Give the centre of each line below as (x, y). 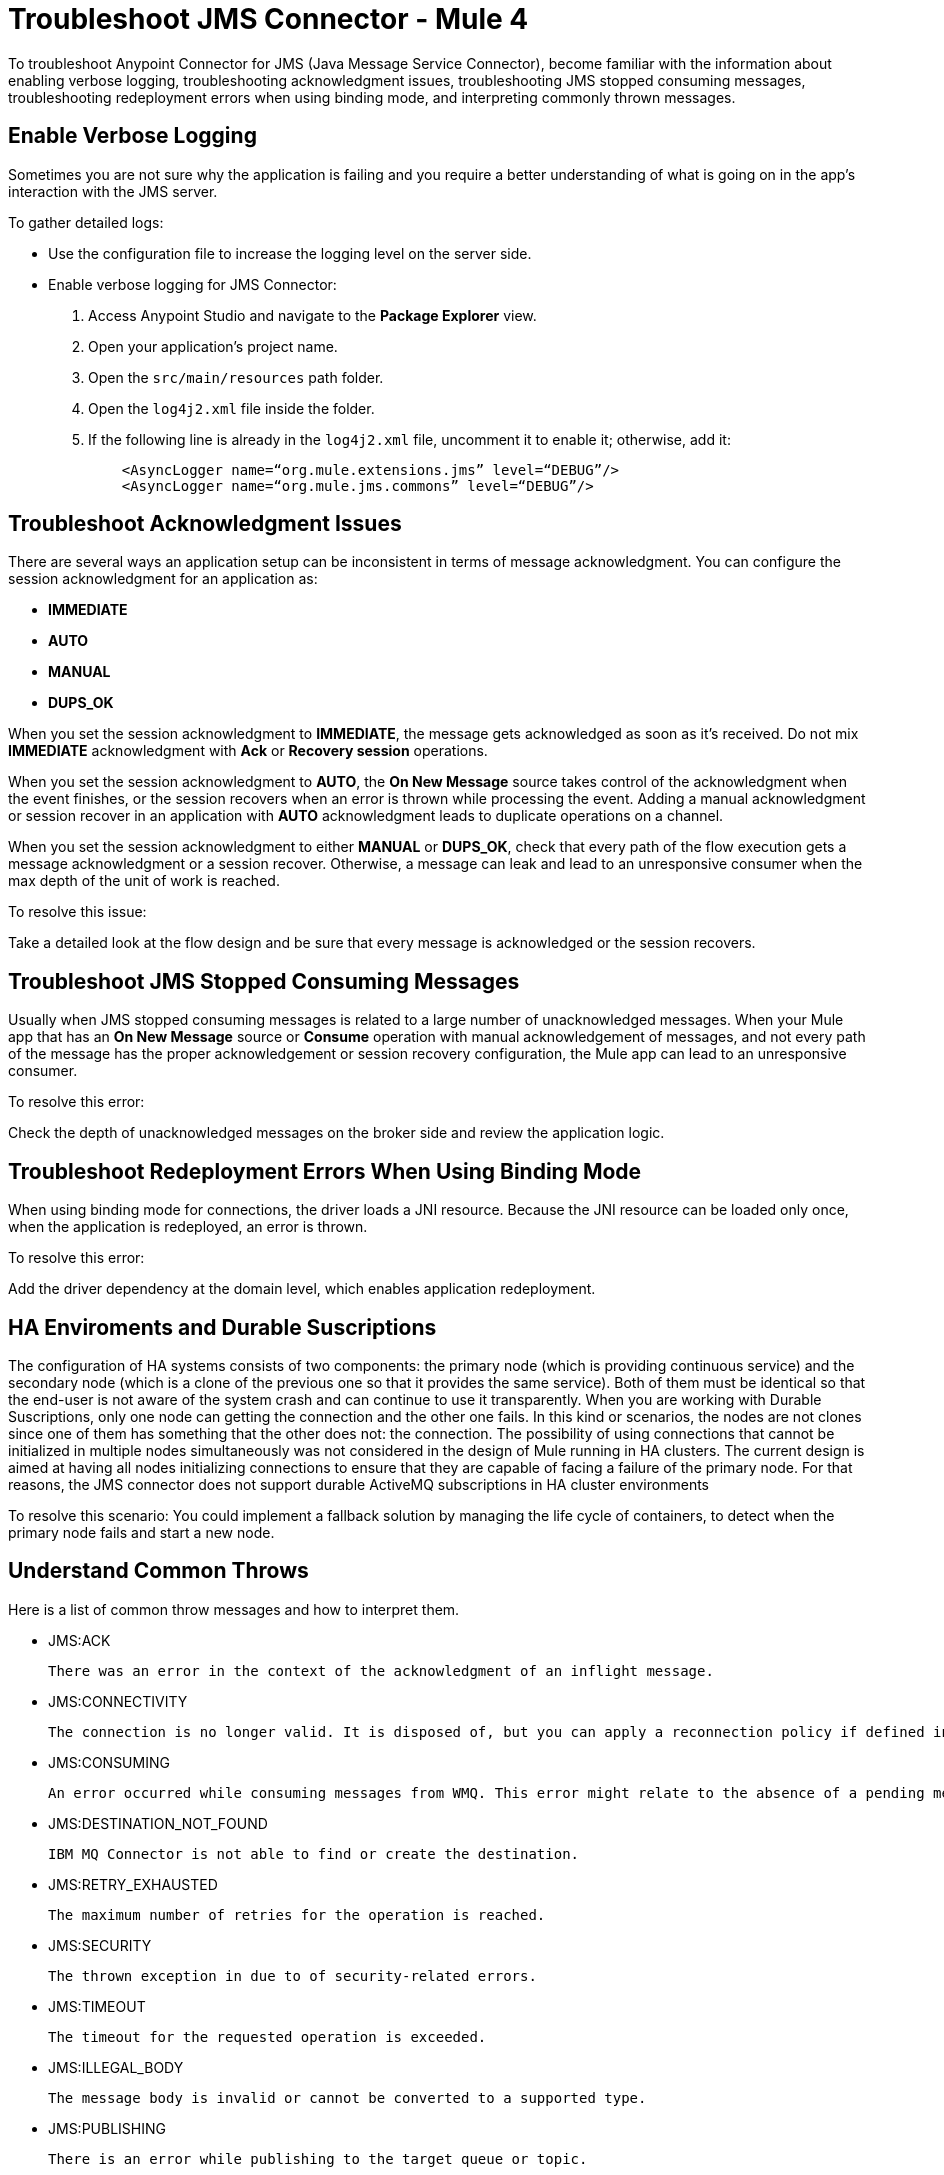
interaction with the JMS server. (113, 191)
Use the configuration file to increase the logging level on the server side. (290, 253)
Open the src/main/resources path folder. (236, 377)
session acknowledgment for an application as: (163, 579)
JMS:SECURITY (100, 1945)
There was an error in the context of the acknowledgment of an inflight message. (381, 1670)
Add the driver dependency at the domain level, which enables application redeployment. (302, 1289)
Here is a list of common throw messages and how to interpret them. (234, 1609)
